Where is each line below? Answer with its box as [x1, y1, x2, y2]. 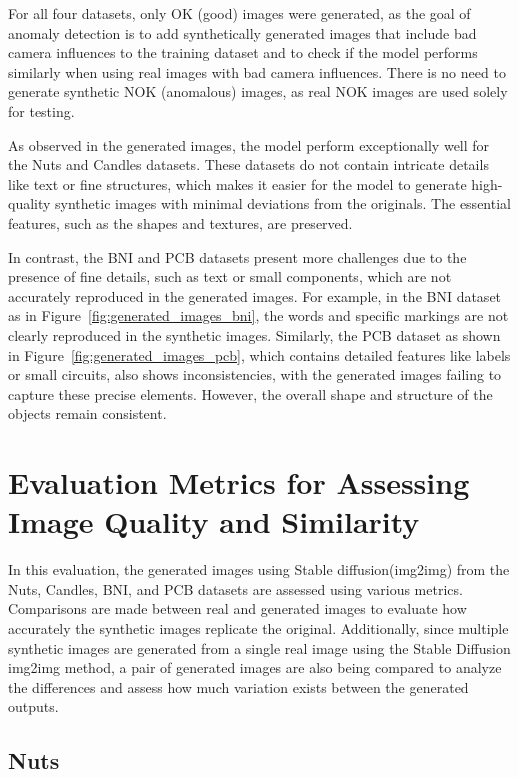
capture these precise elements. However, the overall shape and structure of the [8, 383, 493, 404]
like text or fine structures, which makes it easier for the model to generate [8, 173, 467, 194]
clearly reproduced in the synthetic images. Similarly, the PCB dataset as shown [8, 324, 501, 345]
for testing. [8, 100, 75, 121]
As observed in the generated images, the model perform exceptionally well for [8, 134, 490, 155]
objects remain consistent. [8, 403, 167, 424]
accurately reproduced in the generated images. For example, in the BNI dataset [8, 285, 502, 306]
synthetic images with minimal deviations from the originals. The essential [55, 193, 511, 214]
